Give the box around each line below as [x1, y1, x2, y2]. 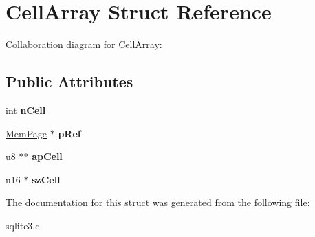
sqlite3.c [6, 218, 40, 232]
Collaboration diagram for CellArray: [6, 37, 162, 52]
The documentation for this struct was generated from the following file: [6, 195, 310, 210]
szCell [32, 172, 61, 186]
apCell [32, 149, 63, 163]
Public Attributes [6, 71, 133, 92]
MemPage [6, 126, 47, 140]
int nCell [6, 102, 46, 117]
